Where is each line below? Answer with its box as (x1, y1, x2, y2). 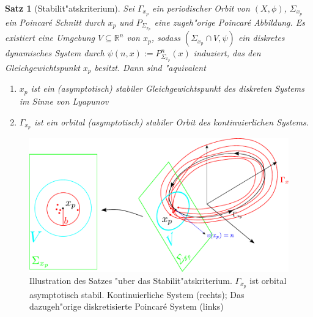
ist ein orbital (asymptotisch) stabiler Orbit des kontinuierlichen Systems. (34, 115, 309, 128)
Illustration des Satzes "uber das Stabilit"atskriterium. (29, 274, 232, 286)
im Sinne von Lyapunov (19, 94, 109, 107)
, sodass (151, 31, 180, 44)
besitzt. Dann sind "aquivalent (94, 61, 206, 74)
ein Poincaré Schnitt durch (5, 15, 105, 28)
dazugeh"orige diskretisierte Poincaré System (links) (29, 300, 224, 313)
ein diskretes (238, 31, 285, 44)
